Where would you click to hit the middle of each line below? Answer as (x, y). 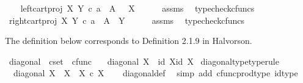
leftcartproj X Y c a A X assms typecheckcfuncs (137, 8)
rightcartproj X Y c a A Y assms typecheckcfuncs (127, 20)
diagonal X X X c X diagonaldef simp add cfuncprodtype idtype (155, 73)
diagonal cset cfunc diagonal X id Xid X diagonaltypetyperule (144, 61)
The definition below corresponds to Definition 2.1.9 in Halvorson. (129, 41)
